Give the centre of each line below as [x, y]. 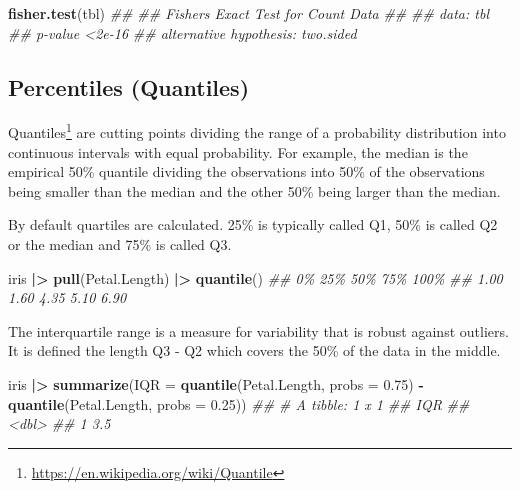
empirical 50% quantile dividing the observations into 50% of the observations [246, 171]
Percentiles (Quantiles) [129, 86]
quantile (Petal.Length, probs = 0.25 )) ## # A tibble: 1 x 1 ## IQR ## [239, 403]
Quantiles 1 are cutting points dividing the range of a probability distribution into [257, 131]
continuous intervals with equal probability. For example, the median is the [238, 151]
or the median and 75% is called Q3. [120, 244]
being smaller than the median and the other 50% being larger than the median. [254, 190]
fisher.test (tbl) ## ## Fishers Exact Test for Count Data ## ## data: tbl [248, 13]
